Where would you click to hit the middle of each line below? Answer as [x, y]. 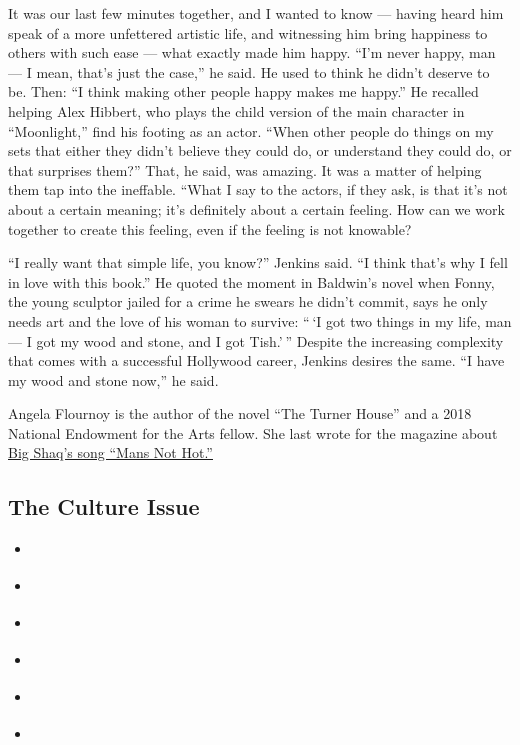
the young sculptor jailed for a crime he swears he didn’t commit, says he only [248, 301]
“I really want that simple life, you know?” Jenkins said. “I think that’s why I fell [258, 262]
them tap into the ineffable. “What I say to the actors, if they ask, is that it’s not [258, 189]
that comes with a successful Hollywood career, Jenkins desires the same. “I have [256, 360]
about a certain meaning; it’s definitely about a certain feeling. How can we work [256, 208]
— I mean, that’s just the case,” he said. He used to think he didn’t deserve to [249, 71]
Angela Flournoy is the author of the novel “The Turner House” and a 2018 [240, 413]
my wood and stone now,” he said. [113, 379]
